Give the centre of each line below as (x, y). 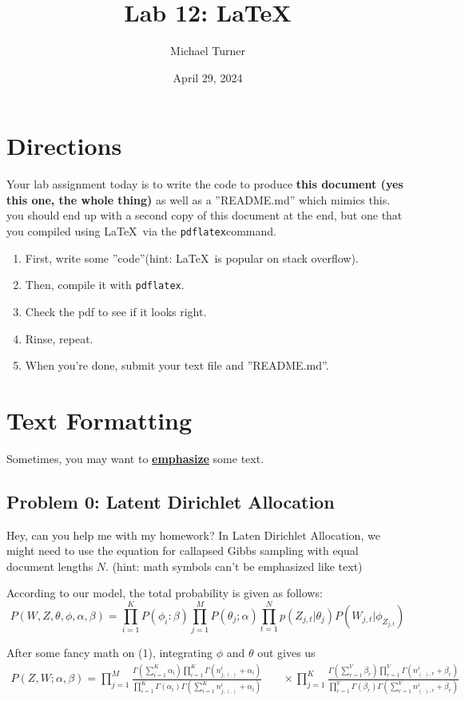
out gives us (286, 653)
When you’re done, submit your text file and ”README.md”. (177, 365)
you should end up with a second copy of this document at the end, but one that (205, 215)
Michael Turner (208, 51)
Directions (64, 146)
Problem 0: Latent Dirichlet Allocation (171, 501)
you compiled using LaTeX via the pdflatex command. (141, 231)
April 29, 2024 (208, 77)
